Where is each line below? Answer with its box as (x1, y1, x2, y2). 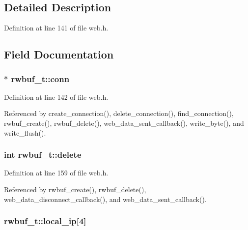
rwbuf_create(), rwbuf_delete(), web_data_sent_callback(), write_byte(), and (4, 117, 244, 128)
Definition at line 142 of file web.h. (4, 91, 109, 102)
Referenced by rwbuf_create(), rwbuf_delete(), (4, 184, 146, 194)
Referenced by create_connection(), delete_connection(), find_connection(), (4, 108, 234, 118)
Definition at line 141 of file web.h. (4, 23, 109, 33)
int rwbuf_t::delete (4, 148, 82, 161)
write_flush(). (4, 127, 46, 138)
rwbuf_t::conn (11, 72, 70, 85)
